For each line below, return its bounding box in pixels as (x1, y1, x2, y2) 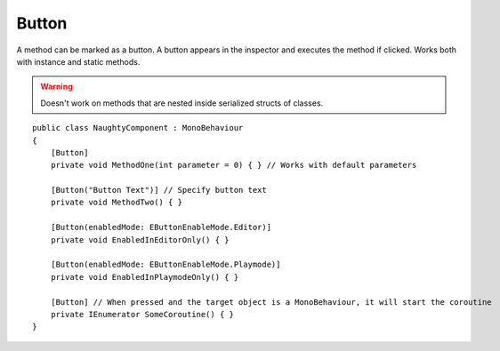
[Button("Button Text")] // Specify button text (50, 185, 267, 195)
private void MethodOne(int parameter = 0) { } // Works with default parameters (50, 160, 417, 171)
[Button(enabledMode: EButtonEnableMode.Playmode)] (50, 259, 281, 270)
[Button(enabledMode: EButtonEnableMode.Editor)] (50, 222, 271, 233)
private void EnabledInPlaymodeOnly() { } (50, 272, 239, 282)
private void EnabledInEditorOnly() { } (50, 235, 230, 244)
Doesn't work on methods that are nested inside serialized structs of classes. (40, 98, 324, 108)
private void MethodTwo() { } (50, 197, 182, 208)
